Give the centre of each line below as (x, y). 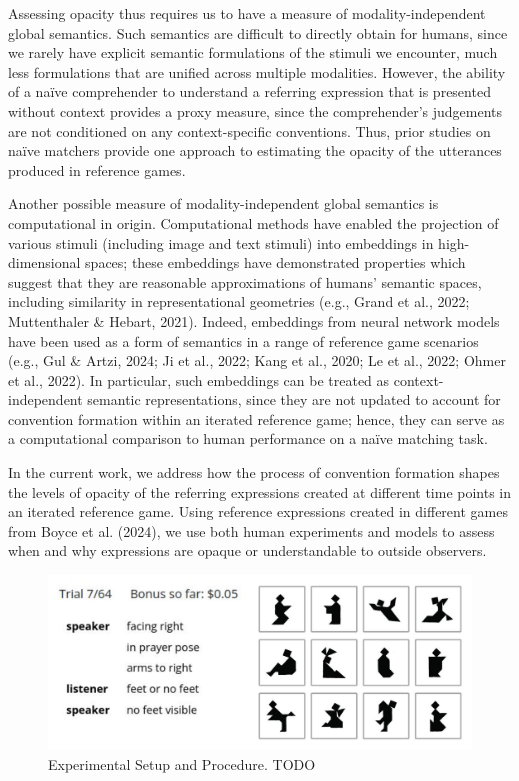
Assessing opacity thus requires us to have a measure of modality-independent (247, 13)
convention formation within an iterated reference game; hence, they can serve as (256, 418)
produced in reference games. (97, 169)
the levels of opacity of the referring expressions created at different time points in (260, 491)
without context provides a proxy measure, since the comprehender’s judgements (255, 110)
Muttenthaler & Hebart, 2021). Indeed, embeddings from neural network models (254, 320)
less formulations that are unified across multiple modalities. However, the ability (257, 71)
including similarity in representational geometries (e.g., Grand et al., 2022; (239, 301)
